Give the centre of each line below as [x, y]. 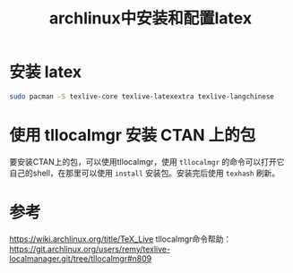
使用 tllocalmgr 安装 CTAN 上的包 [133, 135]
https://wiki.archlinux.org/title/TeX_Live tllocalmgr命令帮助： [121, 239]
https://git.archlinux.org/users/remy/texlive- [90, 249]
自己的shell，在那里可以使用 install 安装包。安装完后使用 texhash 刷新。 [145, 173]
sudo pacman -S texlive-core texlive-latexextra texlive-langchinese [142, 96]
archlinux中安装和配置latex [151, 18]
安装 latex [46, 72]
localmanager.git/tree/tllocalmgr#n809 [81, 258]
